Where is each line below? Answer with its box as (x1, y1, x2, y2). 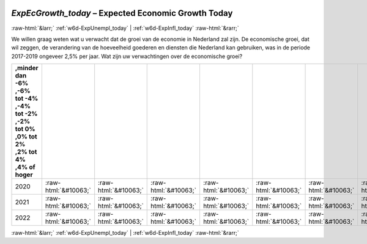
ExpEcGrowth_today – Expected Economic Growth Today (11, 8, 233, 18)
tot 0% (15, 125, 35, 134)
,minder (15, 64, 39, 73)
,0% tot (15, 132, 37, 141)
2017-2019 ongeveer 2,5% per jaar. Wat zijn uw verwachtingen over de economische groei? (11, 52, 243, 60)
